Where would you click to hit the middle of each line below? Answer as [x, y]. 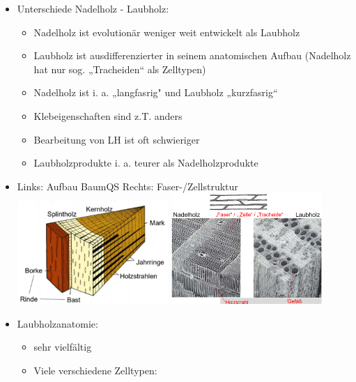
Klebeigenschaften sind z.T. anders [108, 115]
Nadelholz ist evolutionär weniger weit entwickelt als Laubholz [167, 32]
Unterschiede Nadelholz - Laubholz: [93, 8]
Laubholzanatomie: [57, 323]
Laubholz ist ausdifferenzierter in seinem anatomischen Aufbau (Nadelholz [192, 55]
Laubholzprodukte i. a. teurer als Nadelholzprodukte [146, 163]
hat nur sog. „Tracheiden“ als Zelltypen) [120, 69]
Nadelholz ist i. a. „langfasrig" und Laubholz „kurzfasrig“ [156, 92]
